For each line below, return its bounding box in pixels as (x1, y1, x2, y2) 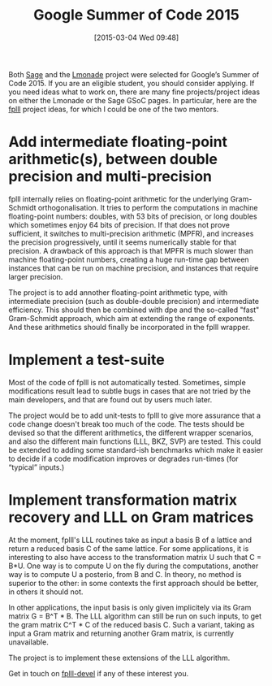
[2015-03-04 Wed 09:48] (93, 33, 179, 42)
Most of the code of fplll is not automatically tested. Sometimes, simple (8, 377, 246, 387)
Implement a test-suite (8, 351, 165, 369)
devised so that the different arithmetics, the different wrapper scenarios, (8, 428, 254, 437)
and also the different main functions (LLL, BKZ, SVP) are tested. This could (8, 436, 261, 446)
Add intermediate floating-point (8, 132, 228, 151)
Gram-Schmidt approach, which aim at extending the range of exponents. (8, 313, 256, 323)
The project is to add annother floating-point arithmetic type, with (8, 287, 228, 297)
